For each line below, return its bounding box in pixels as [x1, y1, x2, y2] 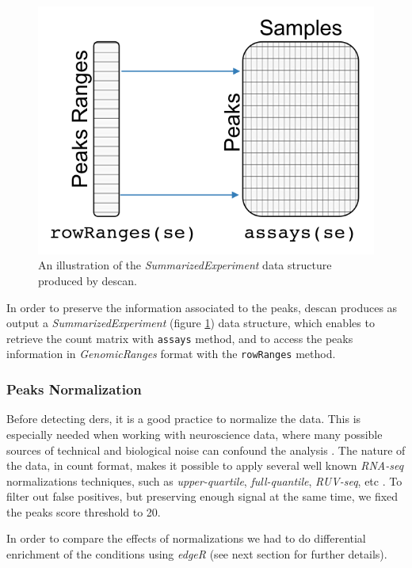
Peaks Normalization [6, 379, 142, 399]
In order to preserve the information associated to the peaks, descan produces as [6, 299, 398, 315]
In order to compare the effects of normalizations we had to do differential [6, 530, 366, 547]
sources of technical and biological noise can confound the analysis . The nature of [6, 441, 406, 458]
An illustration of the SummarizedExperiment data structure [38, 257, 332, 273]
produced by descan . [38, 273, 137, 289]
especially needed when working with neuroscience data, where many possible [6, 425, 383, 442]
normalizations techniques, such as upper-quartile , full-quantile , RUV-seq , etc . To [6, 472, 402, 489]
